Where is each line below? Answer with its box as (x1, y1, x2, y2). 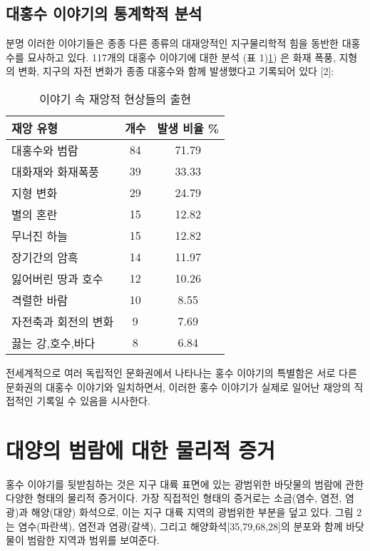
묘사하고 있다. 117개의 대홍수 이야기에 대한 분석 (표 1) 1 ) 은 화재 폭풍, (27, 49, 336, 64)
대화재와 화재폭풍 (11, 163, 100, 180)
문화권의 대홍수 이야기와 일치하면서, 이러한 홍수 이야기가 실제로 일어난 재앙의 (6, 379, 351, 394)
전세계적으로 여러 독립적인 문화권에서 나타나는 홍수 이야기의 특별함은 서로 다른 (6, 365, 357, 380)
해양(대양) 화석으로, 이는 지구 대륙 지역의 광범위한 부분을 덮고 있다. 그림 (31, 505, 354, 520)
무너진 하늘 (11, 227, 68, 244)
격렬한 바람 (11, 291, 68, 308)
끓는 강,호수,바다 (11, 334, 96, 351)
